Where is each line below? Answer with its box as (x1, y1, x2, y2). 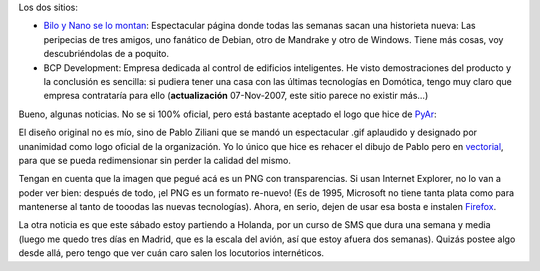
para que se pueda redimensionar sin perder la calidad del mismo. (18, 154, 292, 166)
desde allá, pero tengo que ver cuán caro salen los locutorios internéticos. (18, 247, 325, 259)
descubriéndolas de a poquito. (43, 48, 170, 60)
